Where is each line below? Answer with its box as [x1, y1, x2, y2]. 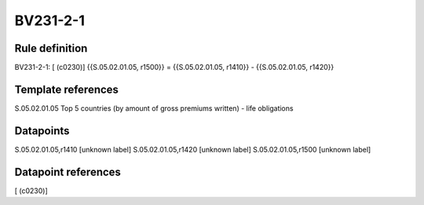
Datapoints [14, 124, 70, 137]
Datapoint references [14, 165, 122, 178]
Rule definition [14, 42, 88, 55]
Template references [14, 82, 119, 96]
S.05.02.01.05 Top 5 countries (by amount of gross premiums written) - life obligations [14, 103, 294, 113]
